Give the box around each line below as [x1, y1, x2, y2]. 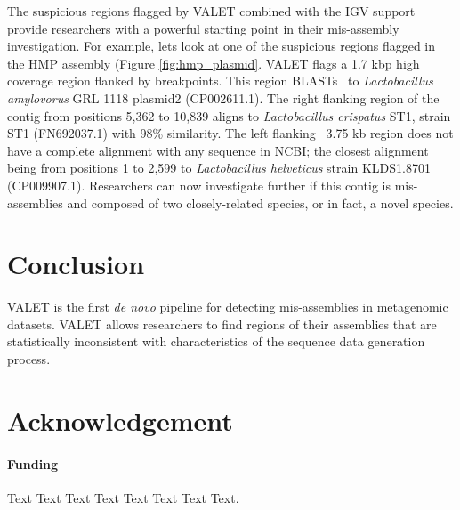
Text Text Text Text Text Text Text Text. [7, 488, 239, 506]
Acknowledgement [7, 401, 233, 438]
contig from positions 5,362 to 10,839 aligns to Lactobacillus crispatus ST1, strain [7, 106, 451, 125]
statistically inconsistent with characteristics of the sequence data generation [7, 332, 425, 351]
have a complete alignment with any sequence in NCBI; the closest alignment [7, 141, 429, 159]
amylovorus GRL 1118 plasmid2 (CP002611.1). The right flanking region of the [7, 88, 440, 107]
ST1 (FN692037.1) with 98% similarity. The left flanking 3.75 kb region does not [7, 124, 454, 142]
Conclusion [7, 246, 145, 282]
